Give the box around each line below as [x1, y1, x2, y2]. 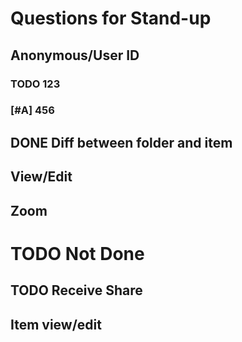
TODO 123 [10, 77, 61, 91]
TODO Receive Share [10, 282, 143, 299]
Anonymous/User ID [10, 47, 140, 64]
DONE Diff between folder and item [10, 134, 233, 151]
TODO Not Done [10, 242, 145, 265]
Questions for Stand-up [10, 7, 212, 30]
